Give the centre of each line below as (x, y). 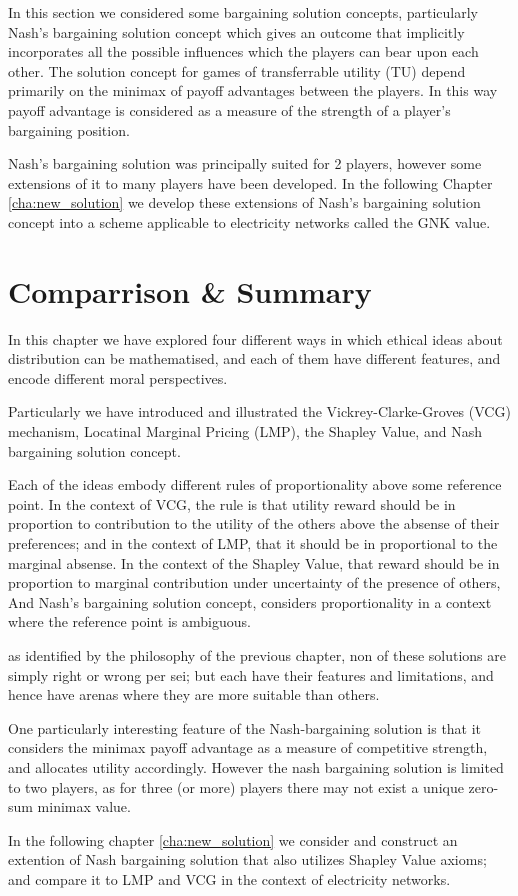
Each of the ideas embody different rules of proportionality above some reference (255, 484)
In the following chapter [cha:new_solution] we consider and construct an (233, 839)
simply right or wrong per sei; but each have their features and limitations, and (251, 674)
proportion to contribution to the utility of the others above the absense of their (254, 523)
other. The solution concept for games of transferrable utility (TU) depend (237, 70)
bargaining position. (69, 129)
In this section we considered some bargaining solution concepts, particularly (243, 12)
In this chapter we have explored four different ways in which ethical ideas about (255, 338)
